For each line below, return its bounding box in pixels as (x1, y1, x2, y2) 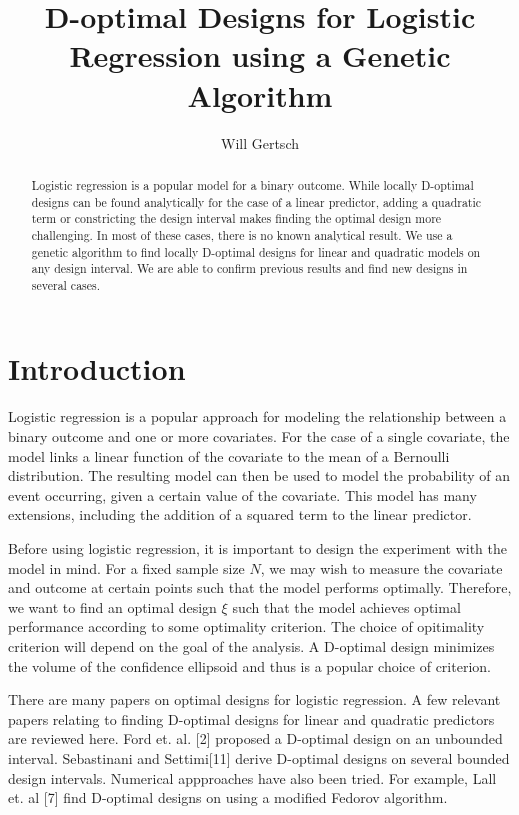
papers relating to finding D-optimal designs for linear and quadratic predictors (8, 708, 495, 729)
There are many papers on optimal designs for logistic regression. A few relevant (8, 689, 501, 710)
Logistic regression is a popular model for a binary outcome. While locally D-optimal (31, 176, 474, 193)
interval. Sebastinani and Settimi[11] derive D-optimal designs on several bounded (8, 747, 510, 768)
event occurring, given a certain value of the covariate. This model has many (8, 484, 477, 505)
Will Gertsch (221, 132, 299, 153)
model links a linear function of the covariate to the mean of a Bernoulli (8, 445, 450, 466)
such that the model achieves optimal (232, 596, 461, 617)
